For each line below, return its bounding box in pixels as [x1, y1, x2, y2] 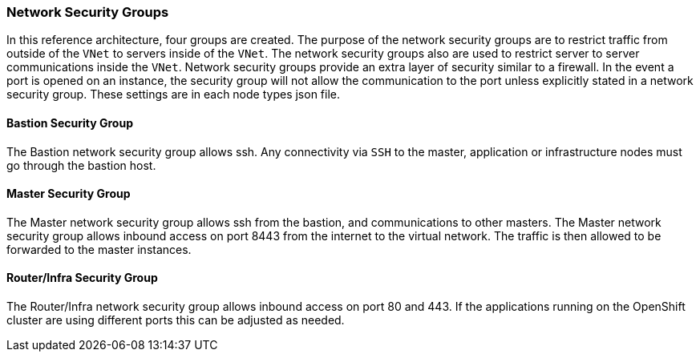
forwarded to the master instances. [6, 242, 192, 256]
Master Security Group [6, 187, 131, 201]
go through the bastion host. [6, 158, 156, 172]
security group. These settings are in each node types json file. [6, 87, 341, 102]
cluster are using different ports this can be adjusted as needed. [6, 313, 345, 328]
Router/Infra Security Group [6, 271, 158, 285]
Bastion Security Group [6, 115, 133, 130]
